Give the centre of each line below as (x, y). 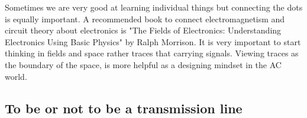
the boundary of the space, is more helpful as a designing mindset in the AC (143, 64)
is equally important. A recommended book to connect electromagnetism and (145, 18)
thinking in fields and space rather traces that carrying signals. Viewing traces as (152, 53)
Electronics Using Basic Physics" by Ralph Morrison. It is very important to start (153, 41)
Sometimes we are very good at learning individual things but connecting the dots (154, 7)
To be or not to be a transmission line (124, 108)
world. (16, 76)
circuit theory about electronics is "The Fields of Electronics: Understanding (143, 30)
